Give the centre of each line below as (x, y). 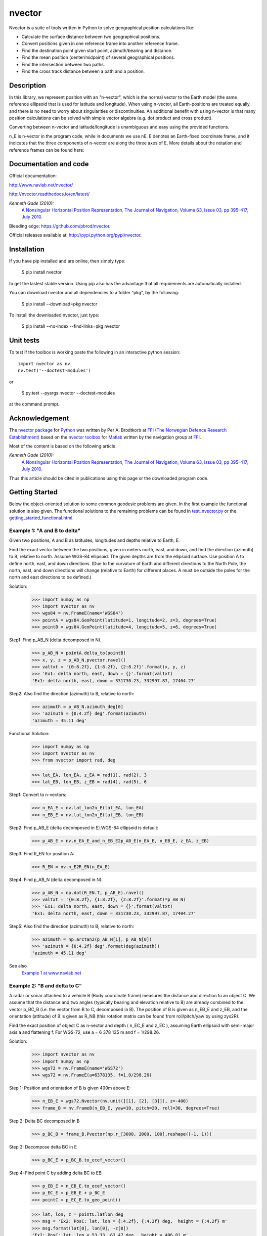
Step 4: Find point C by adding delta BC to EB (55, 1173)
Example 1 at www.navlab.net (51, 973)
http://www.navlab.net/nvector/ (41, 185)
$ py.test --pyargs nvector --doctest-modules (68, 393)
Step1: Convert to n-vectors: (38, 795)
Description (28, 85)
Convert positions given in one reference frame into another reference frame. (100, 44)
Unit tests (24, 340)
